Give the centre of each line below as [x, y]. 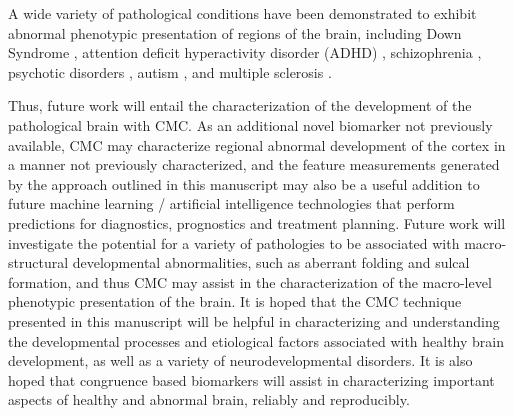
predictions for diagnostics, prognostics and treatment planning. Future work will [257, 222]
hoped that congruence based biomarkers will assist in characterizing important [251, 379]
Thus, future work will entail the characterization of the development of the [240, 105]
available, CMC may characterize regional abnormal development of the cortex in [257, 144]
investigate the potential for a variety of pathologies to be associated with [234, 242]
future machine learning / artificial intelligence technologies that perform [231, 203]
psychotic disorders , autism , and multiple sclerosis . [170, 71]
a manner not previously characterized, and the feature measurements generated [254, 164]
